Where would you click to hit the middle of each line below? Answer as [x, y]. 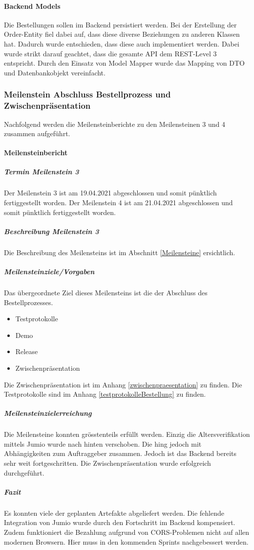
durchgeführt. [24, 472]
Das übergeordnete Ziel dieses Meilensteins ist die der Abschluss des [106, 292]
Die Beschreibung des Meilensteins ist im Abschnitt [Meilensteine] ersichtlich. [120, 252]
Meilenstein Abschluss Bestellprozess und [87, 94]
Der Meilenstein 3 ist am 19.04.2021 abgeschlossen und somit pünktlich [110, 193]
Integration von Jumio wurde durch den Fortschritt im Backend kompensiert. [120, 522]
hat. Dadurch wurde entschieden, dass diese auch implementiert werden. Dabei [122, 43]
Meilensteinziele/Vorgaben [49, 271]
